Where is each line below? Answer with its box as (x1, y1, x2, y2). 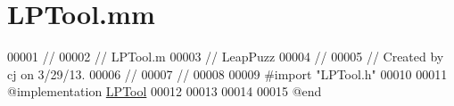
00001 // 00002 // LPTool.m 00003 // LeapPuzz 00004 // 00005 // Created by (7, 47, 444, 66)
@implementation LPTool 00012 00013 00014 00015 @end (7, 82, 322, 101)
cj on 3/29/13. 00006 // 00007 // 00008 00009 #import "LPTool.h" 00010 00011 (7, 64, 448, 83)
